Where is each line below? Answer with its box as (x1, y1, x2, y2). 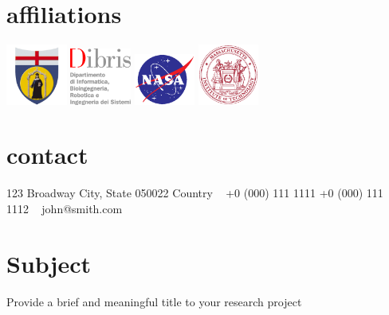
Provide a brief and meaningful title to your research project (6, 293, 302, 309)
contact (6, 138, 88, 171)
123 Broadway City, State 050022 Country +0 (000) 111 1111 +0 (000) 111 (6, 185, 383, 201)
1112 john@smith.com (6, 200, 123, 217)
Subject (6, 247, 91, 279)
